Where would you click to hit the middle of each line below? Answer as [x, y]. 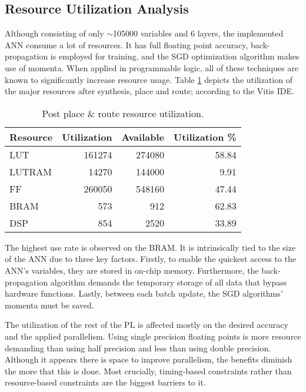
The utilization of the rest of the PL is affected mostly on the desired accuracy [147, 325]
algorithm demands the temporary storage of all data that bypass [169, 282]
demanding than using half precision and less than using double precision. [138, 348]
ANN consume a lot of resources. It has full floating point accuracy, [127, 44]
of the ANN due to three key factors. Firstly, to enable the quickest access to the [150, 259]
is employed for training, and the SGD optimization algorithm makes [175, 56]
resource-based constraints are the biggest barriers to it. [105, 382]
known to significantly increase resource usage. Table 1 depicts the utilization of [149, 79]
